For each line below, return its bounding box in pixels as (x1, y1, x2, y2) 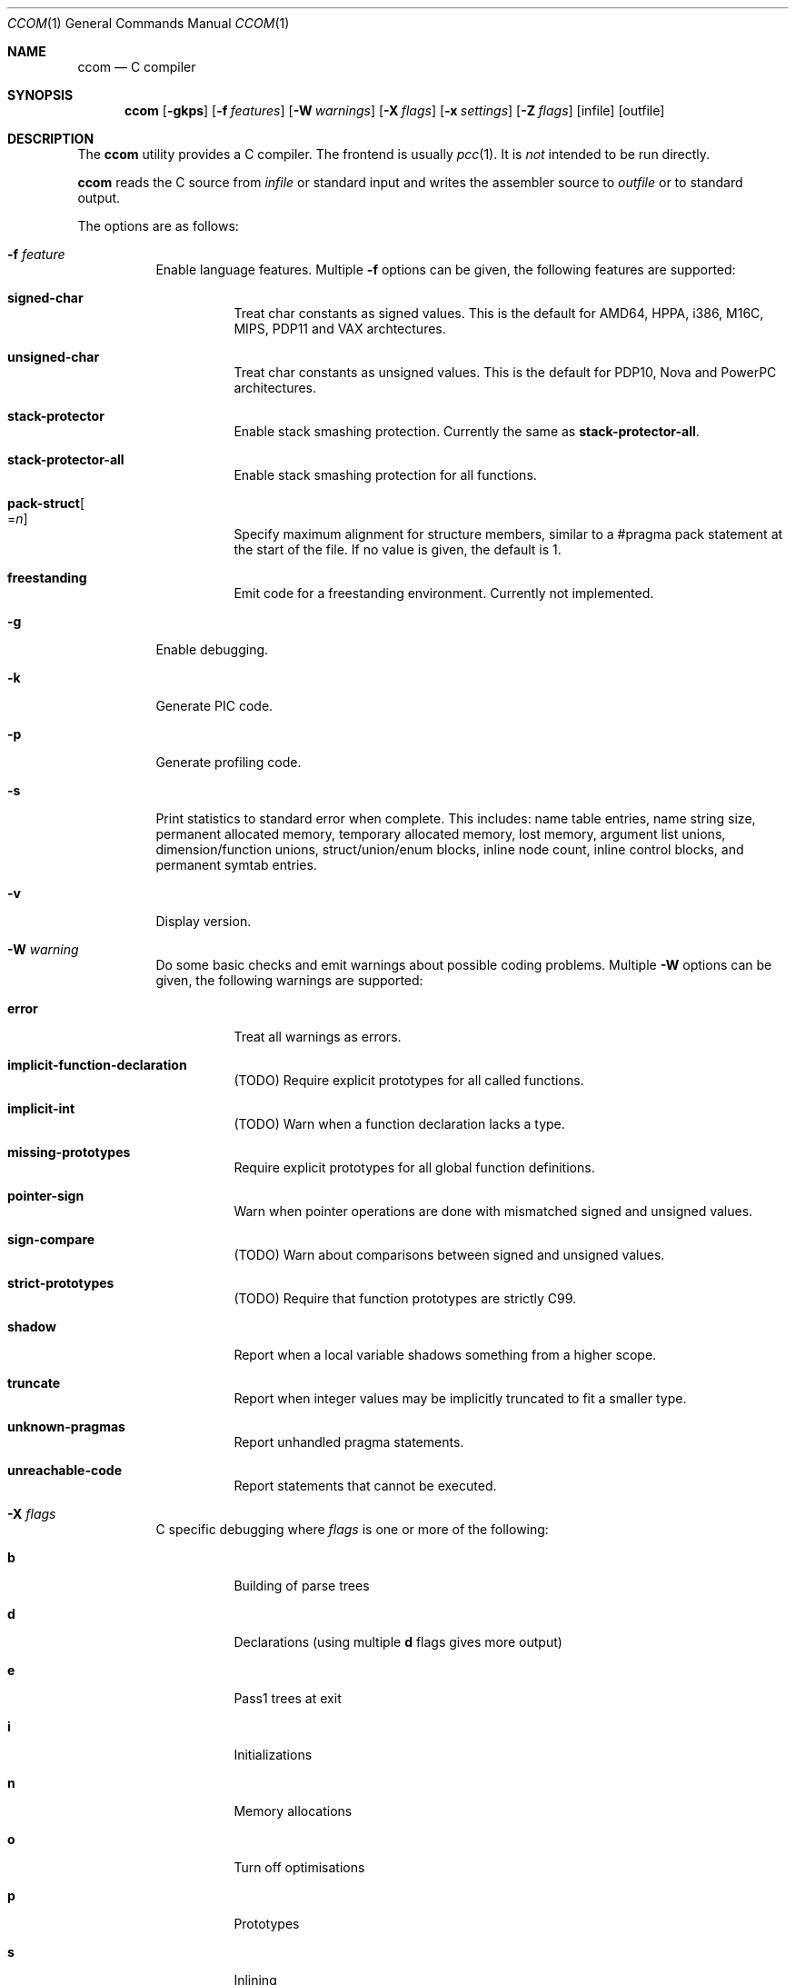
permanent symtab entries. (155, 857, 317, 873)
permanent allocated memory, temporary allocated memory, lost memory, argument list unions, (155, 826, 726, 842)
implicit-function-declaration (7, 1057, 187, 1072)
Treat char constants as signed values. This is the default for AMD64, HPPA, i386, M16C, (234, 305, 764, 321)
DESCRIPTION (7, 131, 95, 146)
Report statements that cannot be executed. (234, 1478, 497, 1493)
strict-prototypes (7, 1275, 114, 1291)
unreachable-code (7, 1462, 122, 1478)
